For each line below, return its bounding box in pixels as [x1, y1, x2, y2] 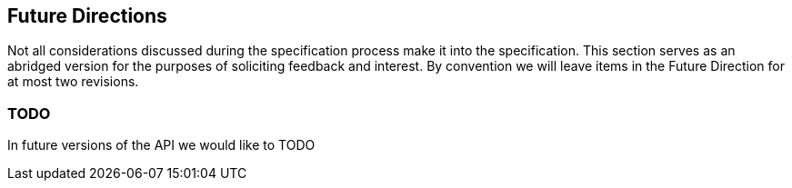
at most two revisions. [7, 74, 139, 90]
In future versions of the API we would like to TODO [7, 137, 316, 153]
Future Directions [7, 5, 167, 27]
